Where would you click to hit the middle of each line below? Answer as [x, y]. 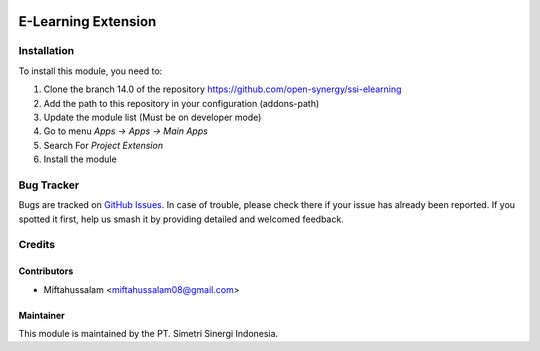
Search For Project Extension [103, 145]
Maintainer [41, 315]
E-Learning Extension [87, 21]
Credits [36, 245]
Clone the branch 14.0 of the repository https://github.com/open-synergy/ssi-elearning [222, 89]
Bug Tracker [49, 185]
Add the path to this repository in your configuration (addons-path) [181, 103]
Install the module [80, 159]
